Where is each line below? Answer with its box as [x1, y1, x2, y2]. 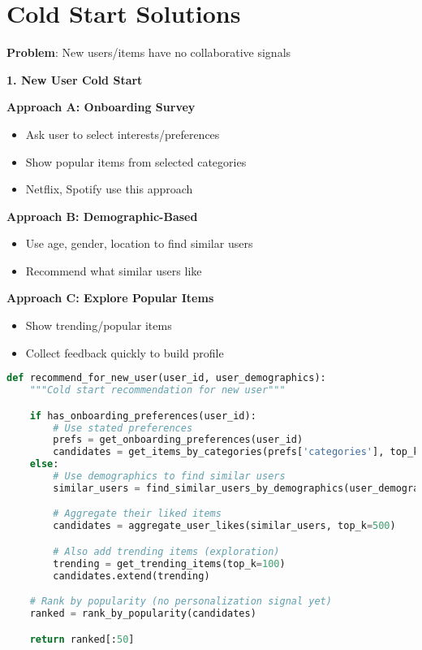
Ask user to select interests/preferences [25, 125, 220, 142]
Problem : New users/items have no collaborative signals [6, 44, 291, 61]
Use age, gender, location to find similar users [25, 235, 253, 252]
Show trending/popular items [25, 317, 172, 334]
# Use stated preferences [53, 422, 193, 434]
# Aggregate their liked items [53, 508, 222, 520]
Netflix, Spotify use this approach [25, 180, 193, 197]
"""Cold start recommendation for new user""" [29, 384, 286, 396]
